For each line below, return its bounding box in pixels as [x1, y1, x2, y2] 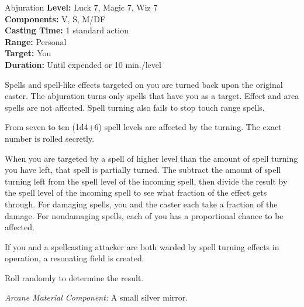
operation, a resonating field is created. [5, 252, 144, 264]
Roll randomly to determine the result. [5, 271, 144, 284]
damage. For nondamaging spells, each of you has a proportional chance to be [5, 209, 284, 221]
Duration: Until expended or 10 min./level [5, 58, 161, 70]
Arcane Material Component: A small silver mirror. [5, 291, 188, 303]
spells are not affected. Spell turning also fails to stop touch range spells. [5, 101, 265, 113]
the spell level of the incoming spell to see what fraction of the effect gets [5, 186, 267, 199]
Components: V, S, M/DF [5, 12, 106, 25]
